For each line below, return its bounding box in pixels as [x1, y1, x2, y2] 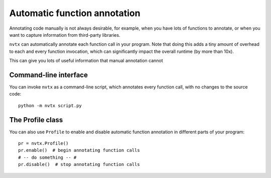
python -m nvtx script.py [18, 103, 82, 108]
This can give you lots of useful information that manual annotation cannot [9, 58, 163, 64]
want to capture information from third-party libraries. [9, 32, 120, 38]
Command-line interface [9, 70, 88, 79]
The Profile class [9, 116, 63, 124]
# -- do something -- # [18, 154, 77, 160]
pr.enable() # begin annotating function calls [18, 147, 140, 153]
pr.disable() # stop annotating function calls [18, 161, 140, 167]
